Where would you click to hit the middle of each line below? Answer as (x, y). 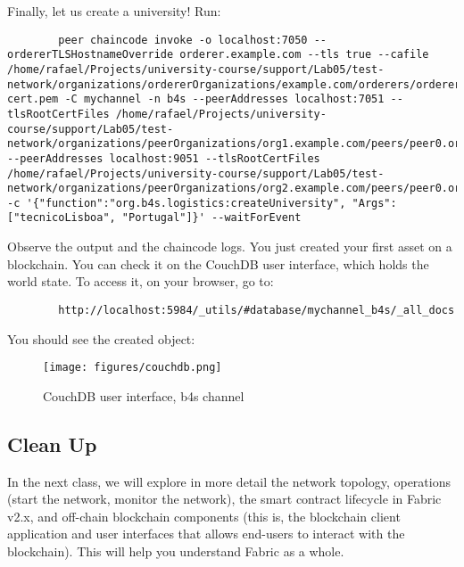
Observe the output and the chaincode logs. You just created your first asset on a (230, 247)
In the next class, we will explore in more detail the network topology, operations (229, 481)
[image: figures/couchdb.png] (133, 368)
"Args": (374, 203)
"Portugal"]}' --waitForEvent (211, 218)
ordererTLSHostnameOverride (91, 55)
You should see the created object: (101, 338)
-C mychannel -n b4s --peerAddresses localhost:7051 (224, 99)
